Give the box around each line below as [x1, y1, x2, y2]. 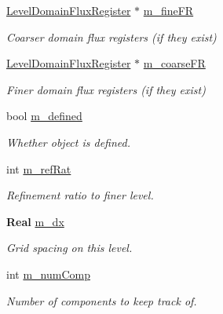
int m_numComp [6, 265, 90, 282]
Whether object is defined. [6, 133, 131, 150]
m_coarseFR [143, 55, 206, 71]
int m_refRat [6, 160, 71, 177]
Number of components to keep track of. [6, 292, 197, 309]
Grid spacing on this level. [6, 239, 133, 256]
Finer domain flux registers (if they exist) [6, 81, 206, 97]
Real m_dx [6, 213, 64, 229]
